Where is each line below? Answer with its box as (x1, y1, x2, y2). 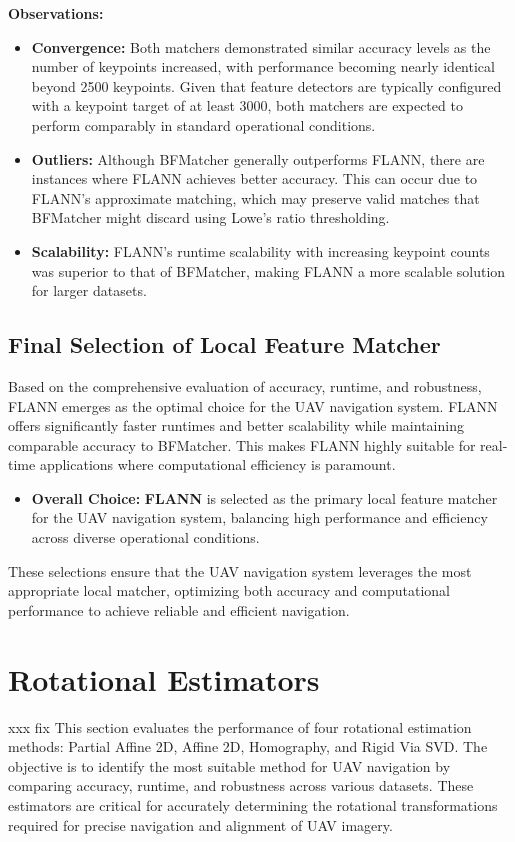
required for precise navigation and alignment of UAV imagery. (8, 814, 393, 835)
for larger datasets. (31, 280, 147, 301)
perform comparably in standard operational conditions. (31, 114, 376, 135)
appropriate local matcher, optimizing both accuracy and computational (8, 580, 450, 601)
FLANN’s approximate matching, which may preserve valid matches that (31, 187, 480, 208)
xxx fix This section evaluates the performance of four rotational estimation (8, 716, 472, 737)
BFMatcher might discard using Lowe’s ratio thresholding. (31, 207, 390, 228)
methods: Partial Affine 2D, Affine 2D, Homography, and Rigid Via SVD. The (8, 736, 488, 757)
